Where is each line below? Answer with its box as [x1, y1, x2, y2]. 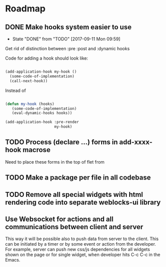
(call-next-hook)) [9, 78, 48, 84]
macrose [22, 146, 51, 154]
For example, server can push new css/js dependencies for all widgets [5, 247, 151, 253]
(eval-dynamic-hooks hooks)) [11, 110, 72, 116]
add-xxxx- [119, 138, 153, 147]
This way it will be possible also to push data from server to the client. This [5, 236, 159, 242]
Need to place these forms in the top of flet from [5, 159, 105, 165]
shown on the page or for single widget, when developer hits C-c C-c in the [5, 252, 161, 258]
